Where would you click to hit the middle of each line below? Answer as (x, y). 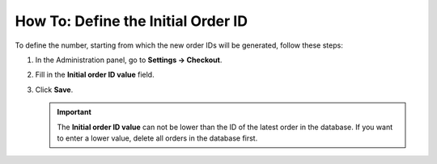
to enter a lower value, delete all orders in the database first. (157, 138)
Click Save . (54, 90)
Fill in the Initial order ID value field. (95, 75)
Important (74, 112)
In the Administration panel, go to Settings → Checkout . (129, 60)
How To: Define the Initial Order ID (132, 21)
